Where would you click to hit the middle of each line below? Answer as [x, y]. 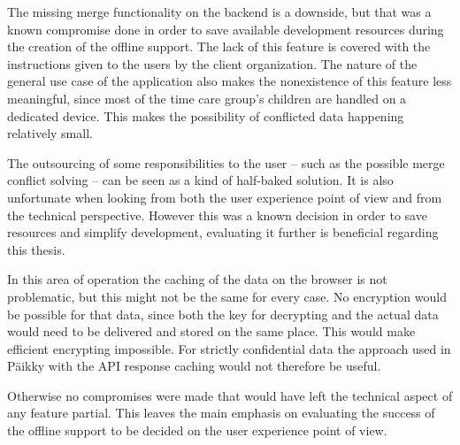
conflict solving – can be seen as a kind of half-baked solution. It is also [200, 180]
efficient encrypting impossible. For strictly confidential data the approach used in [229, 348]
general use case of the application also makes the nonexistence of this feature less [230, 81]
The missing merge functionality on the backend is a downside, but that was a [219, 12]
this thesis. [36, 249]
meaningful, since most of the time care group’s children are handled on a [207, 98]
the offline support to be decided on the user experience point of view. [197, 430]
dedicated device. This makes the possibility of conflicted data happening [206, 115]
